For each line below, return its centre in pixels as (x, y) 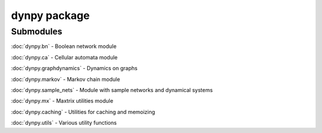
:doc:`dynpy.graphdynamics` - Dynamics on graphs (74, 68)
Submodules (37, 31)
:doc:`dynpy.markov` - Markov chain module (66, 79)
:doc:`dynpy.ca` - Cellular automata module (64, 57)
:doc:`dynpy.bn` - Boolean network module (64, 46)
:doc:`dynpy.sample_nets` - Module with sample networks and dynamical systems (112, 90)
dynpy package (50, 15)
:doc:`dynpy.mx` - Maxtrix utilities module (62, 101)
